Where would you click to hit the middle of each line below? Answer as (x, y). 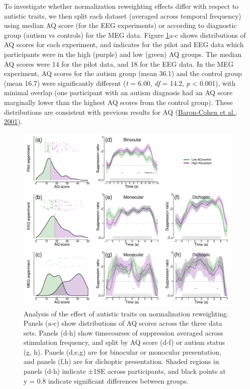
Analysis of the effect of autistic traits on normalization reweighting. (126, 313)
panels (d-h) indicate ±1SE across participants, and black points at (125, 371)
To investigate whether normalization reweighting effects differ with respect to (121, 6)
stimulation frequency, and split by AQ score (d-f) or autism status (124, 342)
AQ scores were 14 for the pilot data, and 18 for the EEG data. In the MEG (119, 64)
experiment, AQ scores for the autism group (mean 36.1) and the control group (123, 73)
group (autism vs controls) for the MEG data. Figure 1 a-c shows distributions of (125, 35)
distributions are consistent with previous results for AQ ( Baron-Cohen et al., (121, 112)
